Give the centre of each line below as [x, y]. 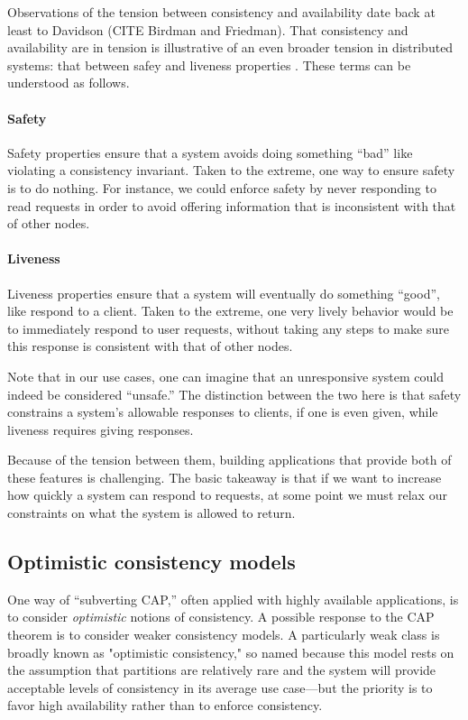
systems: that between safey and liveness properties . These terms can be [209, 65]
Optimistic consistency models [151, 562]
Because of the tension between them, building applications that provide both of [229, 460]
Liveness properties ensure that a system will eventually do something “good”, [224, 293]
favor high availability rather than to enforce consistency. [165, 705]
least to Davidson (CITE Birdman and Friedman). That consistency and [208, 29]
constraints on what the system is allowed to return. [151, 513]
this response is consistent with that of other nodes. [150, 346]
